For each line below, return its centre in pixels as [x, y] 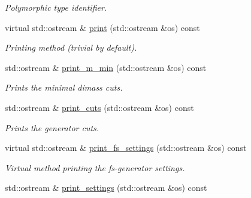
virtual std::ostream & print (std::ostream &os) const [102, 27]
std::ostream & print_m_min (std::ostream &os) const [106, 67]
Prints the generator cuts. [52, 127]
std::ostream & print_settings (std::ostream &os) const [106, 188]
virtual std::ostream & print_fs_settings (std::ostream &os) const [126, 148]
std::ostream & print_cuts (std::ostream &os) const [99, 107]
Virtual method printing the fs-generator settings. [95, 167]
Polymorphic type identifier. [56, 7]
